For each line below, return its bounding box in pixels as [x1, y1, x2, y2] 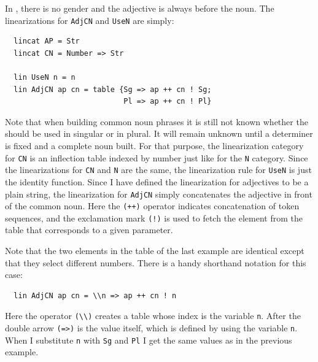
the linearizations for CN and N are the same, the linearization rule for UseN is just [5, 163, 312, 176]
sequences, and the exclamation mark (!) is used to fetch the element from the [5, 211, 303, 224]
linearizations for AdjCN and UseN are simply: [5, 13, 174, 26]
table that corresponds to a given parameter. [5, 223, 173, 236]
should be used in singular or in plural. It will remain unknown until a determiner [5, 127, 313, 140]
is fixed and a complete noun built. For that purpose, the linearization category [5, 139, 304, 152]
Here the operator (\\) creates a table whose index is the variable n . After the [5, 309, 301, 322]
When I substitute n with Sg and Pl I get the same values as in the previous [5, 333, 292, 346]
